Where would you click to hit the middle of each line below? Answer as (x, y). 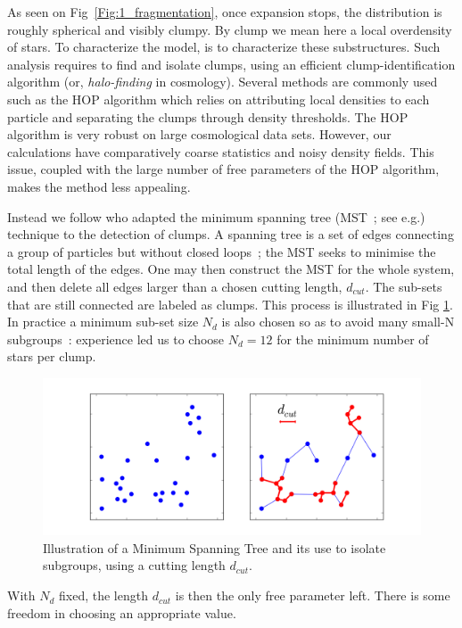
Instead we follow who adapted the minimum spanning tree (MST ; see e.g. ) (216, 216)
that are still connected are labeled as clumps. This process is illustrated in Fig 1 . (230, 304)
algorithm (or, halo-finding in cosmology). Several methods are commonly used (223, 82)
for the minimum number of (353, 339)
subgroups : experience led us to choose (116, 339)
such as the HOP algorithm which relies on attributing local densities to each (219, 99)
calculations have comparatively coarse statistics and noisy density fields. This (221, 151)
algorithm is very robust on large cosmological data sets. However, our (199, 134)
